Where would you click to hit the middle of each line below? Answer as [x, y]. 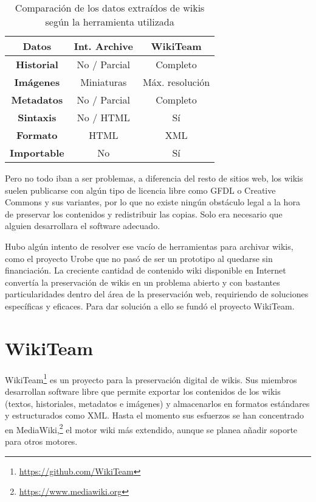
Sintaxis [37, 117]
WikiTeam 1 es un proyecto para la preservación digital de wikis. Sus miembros [151, 378]
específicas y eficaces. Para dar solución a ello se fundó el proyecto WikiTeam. [150, 306]
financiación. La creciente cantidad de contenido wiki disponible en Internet [146, 270]
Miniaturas [104, 82]
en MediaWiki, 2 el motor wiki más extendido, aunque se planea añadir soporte [151, 428]
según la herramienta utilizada [110, 22]
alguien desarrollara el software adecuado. [83, 226]
